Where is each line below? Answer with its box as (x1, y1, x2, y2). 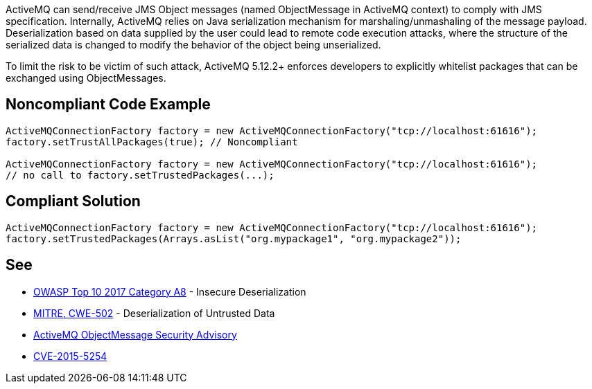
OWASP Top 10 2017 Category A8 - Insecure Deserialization (33, 285, 306, 298)
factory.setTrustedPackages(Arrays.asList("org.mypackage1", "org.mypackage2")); (6, 233, 462, 244)
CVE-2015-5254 (33, 350, 107, 362)
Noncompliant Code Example (6, 96, 211, 114)
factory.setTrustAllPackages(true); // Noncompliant (6, 136, 298, 147)
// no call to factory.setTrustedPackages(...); (6, 169, 275, 181)
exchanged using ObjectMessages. (6, 72, 166, 84)
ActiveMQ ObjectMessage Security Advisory (33, 328, 237, 341)
